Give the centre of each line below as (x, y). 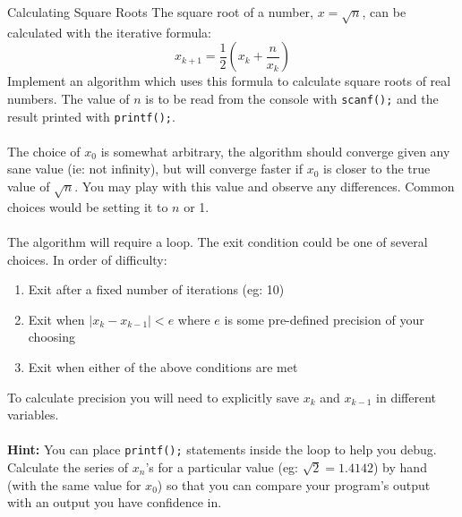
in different (406, 397)
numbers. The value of (68, 98)
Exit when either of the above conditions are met (163, 366)
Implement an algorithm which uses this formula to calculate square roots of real (229, 81)
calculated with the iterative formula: (109, 32)
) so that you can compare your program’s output (294, 484)
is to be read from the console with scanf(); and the (292, 98)
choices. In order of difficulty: (87, 259)
